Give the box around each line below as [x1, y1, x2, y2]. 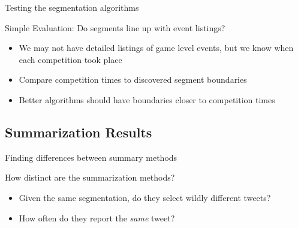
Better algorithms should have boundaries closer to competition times [19, 93, 275, 106]
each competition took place [19, 53, 122, 65]
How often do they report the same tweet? [19, 211, 175, 224]
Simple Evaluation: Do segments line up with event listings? [5, 21, 225, 34]
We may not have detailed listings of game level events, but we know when [19, 41, 294, 54]
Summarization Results [5, 122, 152, 141]
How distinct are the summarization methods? [5, 171, 175, 184]
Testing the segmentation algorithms [5, 1, 139, 13]
